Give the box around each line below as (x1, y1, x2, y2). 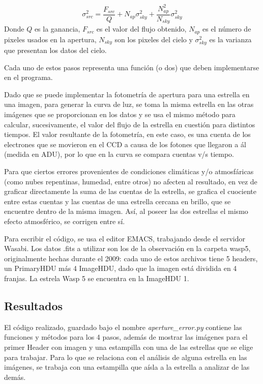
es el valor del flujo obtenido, (96, 23, 187, 34)
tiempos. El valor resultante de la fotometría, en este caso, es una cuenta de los (4, 129, 251, 140)
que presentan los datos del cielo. (4, 45, 107, 56)
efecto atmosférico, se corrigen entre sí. (4, 215, 125, 226)
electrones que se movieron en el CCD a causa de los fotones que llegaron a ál (4, 139, 246, 149)
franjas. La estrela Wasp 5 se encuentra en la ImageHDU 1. (4, 272, 189, 283)
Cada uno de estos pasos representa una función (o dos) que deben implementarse (4, 62, 259, 72)
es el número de (202, 23, 251, 34)
